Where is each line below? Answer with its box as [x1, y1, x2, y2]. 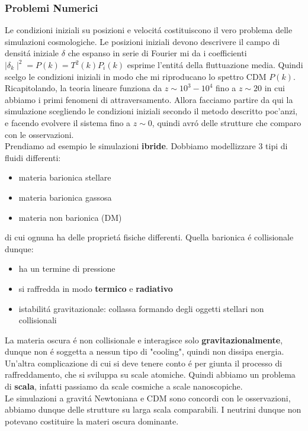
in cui [264, 82, 285, 94]
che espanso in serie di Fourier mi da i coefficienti [68, 47, 247, 59]
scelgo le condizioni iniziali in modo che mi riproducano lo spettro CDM [5, 70, 267, 82]
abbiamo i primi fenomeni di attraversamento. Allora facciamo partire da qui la [5, 93, 293, 105]
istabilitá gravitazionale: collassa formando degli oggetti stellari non [18, 302, 264, 314]
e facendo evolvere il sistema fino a [5, 116, 131, 128]
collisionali [18, 314, 57, 326]
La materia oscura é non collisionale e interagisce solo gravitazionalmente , [5, 333, 283, 346]
